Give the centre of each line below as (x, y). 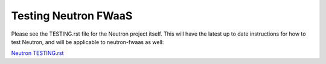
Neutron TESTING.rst (37, 53)
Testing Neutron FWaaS (72, 16)
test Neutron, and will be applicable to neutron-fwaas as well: (88, 42)
